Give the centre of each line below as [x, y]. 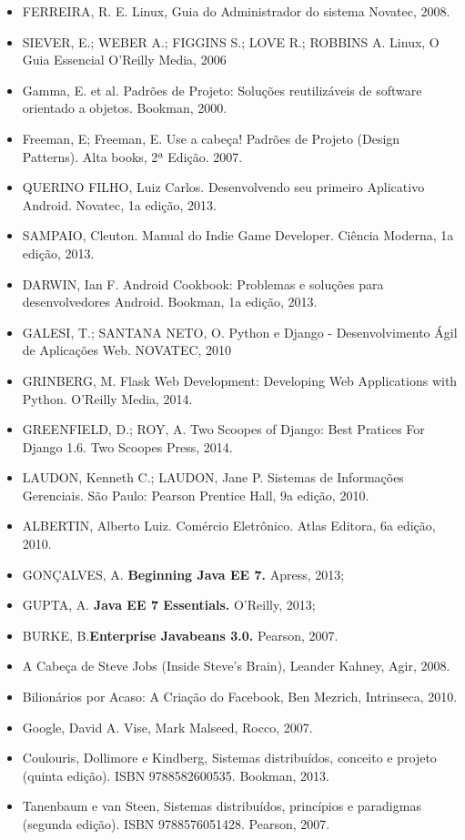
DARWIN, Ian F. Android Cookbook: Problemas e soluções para [203, 283]
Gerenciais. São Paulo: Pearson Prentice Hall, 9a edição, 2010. [196, 495]
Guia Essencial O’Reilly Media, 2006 [124, 60]
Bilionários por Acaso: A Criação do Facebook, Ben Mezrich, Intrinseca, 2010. [240, 697]
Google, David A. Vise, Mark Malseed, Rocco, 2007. [167, 727]
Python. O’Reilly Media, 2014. [107, 398]
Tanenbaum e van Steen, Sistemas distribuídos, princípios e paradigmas [222, 806]
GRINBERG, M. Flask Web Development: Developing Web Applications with [240, 380]
